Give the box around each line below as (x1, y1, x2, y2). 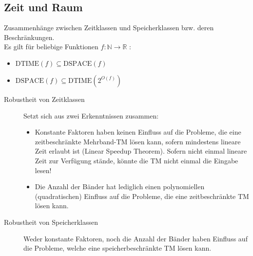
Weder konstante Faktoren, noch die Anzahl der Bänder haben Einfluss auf (23, 233, 248, 243)
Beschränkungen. (4, 32, 55, 42)
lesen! (35, 165, 52, 175)
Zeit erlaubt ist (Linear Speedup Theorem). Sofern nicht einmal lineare (35, 146, 247, 156)
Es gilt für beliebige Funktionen (4, 41, 98, 52)
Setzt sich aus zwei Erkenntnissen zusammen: (23, 110, 159, 120)
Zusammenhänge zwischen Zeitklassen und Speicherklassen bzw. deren (4, 22, 214, 33)
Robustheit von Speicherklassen (4, 217, 98, 227)
